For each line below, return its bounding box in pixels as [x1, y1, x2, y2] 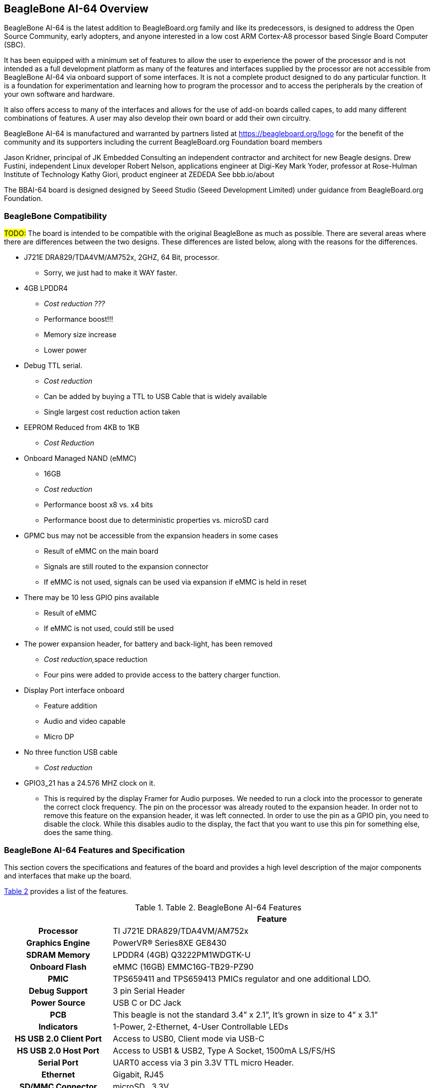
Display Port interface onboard [24, 686, 125, 695]
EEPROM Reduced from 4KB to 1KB [24, 423, 140, 432]
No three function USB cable [24, 748, 118, 757]
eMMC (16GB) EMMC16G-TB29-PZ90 [113, 961, 254, 972]
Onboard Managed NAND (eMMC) [24, 454, 137, 463]
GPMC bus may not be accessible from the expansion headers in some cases [24, 531, 279, 540]
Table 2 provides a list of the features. [4, 886, 128, 895]
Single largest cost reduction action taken [44, 408, 180, 417]
